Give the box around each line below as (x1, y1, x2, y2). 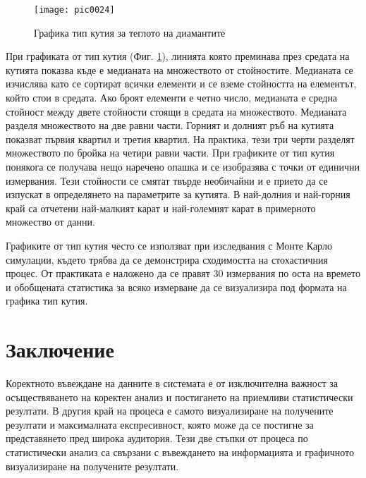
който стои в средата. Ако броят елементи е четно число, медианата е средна (6, 90, 338, 105)
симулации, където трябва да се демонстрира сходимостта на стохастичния (6, 252, 329, 266)
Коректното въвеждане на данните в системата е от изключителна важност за (6, 376, 338, 391)
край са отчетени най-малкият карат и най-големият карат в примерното (6, 200, 316, 215)
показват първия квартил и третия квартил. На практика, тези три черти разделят (6, 131, 355, 146)
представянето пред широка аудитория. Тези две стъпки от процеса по (6, 431, 308, 446)
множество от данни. (6, 214, 95, 229)
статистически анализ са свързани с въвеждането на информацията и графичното (6, 445, 354, 460)
